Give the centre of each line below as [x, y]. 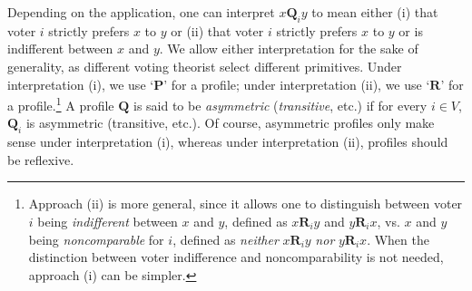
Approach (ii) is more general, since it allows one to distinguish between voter [246, 204]
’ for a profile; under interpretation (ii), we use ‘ [297, 84]
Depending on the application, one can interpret [141, 12]
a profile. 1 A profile [61, 104]
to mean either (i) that [375, 12]
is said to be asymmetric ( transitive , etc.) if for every [280, 105]
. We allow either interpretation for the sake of [289, 48]
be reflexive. [41, 159]
